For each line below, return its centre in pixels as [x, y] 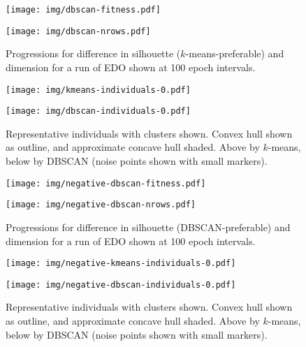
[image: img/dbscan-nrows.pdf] [78, 31]
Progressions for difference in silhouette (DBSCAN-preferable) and [148, 227]
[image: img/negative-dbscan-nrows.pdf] [101, 205]
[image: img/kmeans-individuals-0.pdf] [98, 90]
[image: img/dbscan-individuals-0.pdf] [98, 111]
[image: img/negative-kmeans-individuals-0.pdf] [121, 264]
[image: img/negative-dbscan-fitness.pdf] [106, 183]
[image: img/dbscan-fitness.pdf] [83, 10]
